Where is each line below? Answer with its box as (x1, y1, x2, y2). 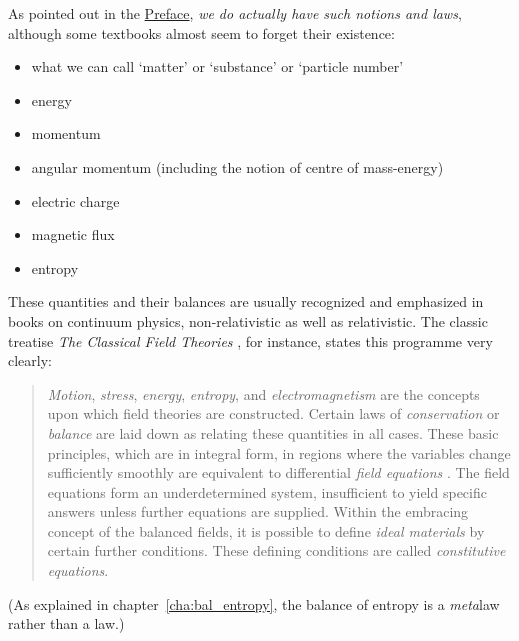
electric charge (31, 190, 120, 211)
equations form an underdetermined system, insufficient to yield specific (47, 481, 487, 502)
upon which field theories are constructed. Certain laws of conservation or (47, 403, 500, 424)
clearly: (8, 350, 52, 371)
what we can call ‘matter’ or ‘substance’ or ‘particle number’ (31, 56, 404, 77)
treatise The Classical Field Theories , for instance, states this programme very (8, 330, 493, 351)
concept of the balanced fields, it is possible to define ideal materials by (47, 520, 485, 541)
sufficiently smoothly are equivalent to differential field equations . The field (47, 462, 510, 483)
